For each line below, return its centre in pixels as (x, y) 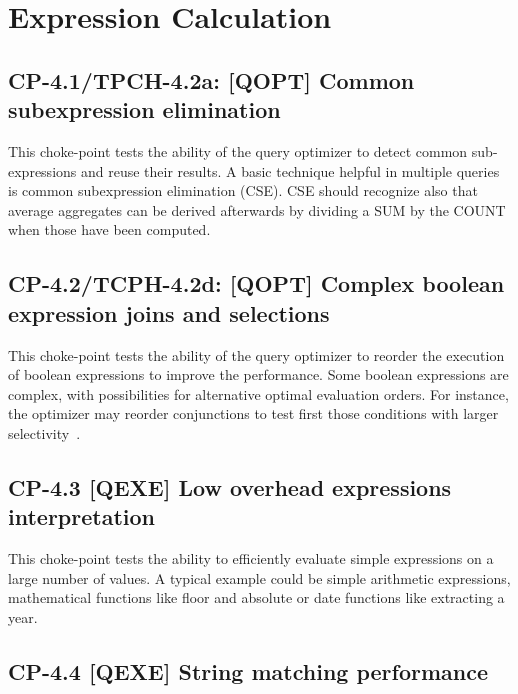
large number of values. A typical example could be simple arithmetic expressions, (259, 577)
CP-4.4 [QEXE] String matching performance (248, 670)
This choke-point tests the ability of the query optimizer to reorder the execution (256, 354)
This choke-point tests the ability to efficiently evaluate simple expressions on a (251, 558)
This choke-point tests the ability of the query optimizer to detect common (238, 150)
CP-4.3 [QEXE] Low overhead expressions (230, 486)
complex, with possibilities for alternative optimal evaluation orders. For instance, (258, 393)
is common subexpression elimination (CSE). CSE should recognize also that (243, 190)
